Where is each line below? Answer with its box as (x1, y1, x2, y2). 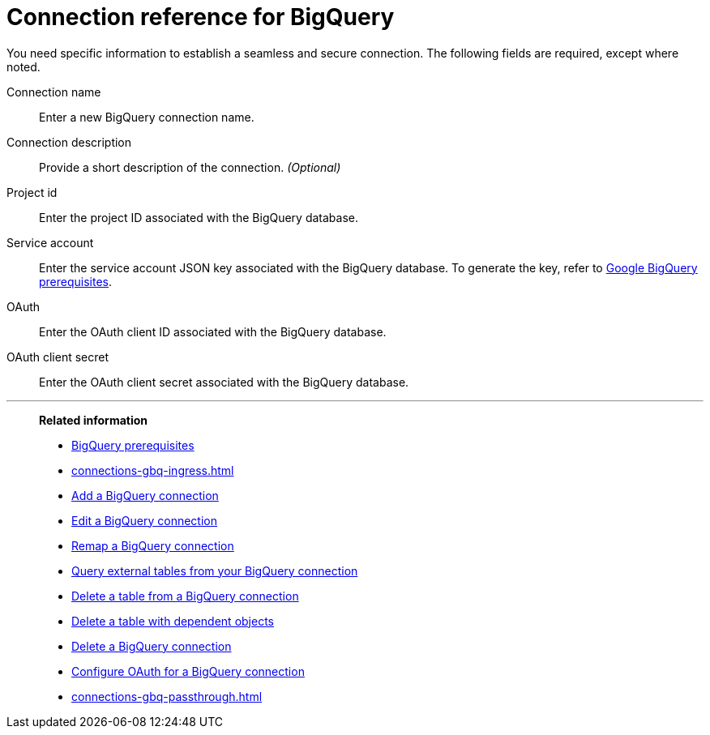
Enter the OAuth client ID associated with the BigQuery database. (39, 324, 387, 339)
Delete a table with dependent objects (71, 613, 274, 628)
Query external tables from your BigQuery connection (71, 563, 358, 578)
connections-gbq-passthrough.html (71, 689, 263, 703)
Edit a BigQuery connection (71, 513, 218, 528)
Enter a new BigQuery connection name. (39, 109, 254, 124)
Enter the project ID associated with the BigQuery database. (39, 210, 359, 224)
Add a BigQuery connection (71, 488, 219, 502)
